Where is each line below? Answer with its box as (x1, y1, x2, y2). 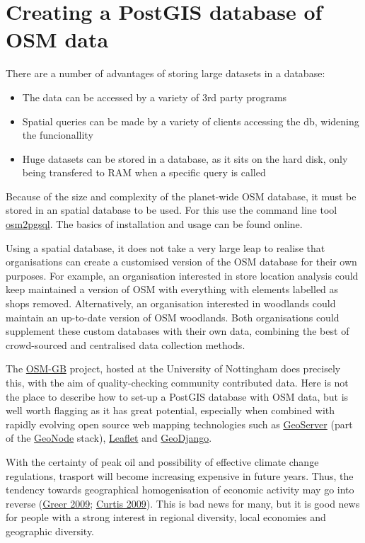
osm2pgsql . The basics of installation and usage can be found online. (6, 217, 303, 232)
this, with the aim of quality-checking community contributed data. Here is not (6, 375, 349, 389)
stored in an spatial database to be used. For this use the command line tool (6, 202, 337, 217)
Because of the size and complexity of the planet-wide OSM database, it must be (6, 188, 357, 203)
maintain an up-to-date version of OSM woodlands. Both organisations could (6, 309, 340, 324)
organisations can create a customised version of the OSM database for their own (6, 254, 357, 269)
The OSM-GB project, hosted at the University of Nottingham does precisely (6, 361, 341, 376)
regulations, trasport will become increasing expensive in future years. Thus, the (6, 468, 354, 483)
